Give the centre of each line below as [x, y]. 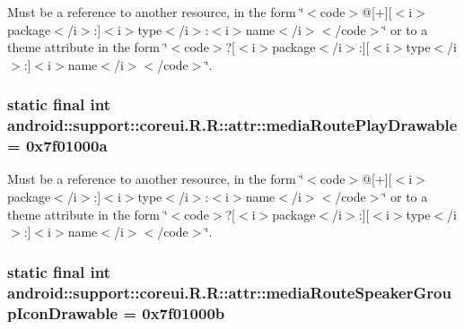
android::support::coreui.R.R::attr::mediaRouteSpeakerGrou [229, 292]
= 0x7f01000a [57, 146]
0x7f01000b [184, 312]
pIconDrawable [63, 312]
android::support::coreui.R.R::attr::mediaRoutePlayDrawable [232, 125]
